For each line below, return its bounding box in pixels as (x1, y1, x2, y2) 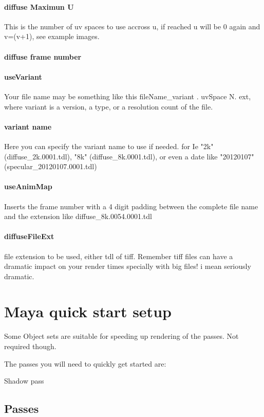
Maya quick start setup (4, 301, 172, 322)
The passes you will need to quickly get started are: (4, 358, 166, 369)
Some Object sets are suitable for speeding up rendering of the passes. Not (4, 331, 239, 341)
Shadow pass (4, 375, 44, 386)
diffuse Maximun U (4, 1, 74, 12)
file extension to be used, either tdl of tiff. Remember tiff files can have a (4, 250, 233, 261)
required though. (4, 341, 56, 352)
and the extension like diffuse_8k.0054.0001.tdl (4, 211, 152, 222)
